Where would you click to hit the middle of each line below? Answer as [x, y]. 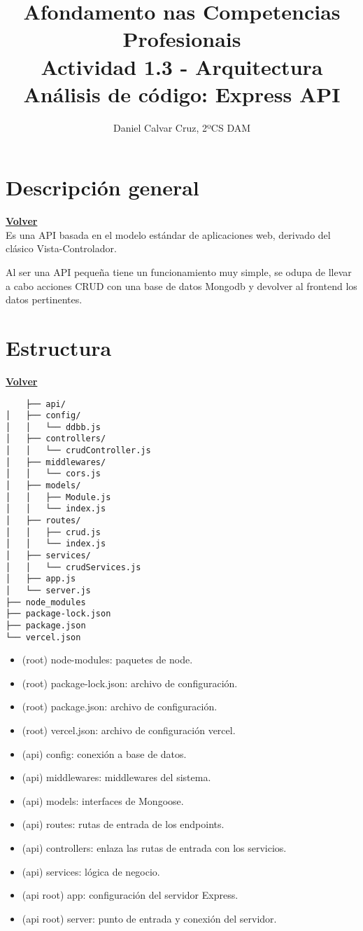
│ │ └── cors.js [54, 474]
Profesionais [182, 39]
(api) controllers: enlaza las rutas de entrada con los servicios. [154, 848]
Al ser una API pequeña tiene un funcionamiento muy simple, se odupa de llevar [179, 272]
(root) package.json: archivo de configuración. [120, 706]
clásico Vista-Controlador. [61, 248]
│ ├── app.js [41, 579]
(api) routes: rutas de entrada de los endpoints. [123, 824]
